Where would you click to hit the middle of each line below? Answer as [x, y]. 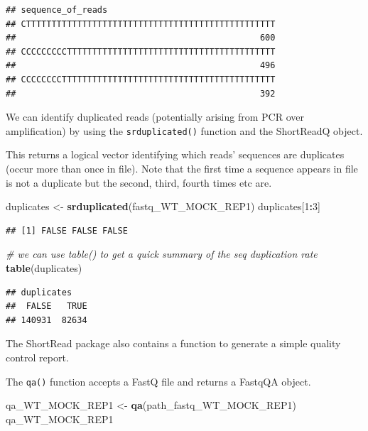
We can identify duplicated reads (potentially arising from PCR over [155, 117]
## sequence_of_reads [57, 10]
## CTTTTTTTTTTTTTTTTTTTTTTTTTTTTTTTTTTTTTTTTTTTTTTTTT [141, 24]
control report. [37, 357]
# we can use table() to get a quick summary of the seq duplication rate [162, 254]
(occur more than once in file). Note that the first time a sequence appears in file [182, 168]
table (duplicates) [44, 267]
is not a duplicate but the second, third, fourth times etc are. [139, 182]
